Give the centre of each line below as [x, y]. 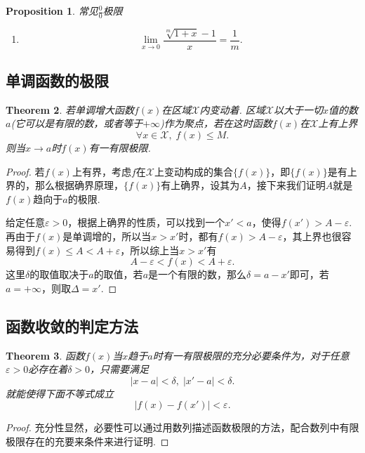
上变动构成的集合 [193, 171]
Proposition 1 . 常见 [52, 11]
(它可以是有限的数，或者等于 [77, 123]
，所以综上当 [150, 250]
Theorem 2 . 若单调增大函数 [70, 109]
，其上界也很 [312, 236]
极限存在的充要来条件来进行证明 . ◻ [87, 441]
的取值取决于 [59, 274]
